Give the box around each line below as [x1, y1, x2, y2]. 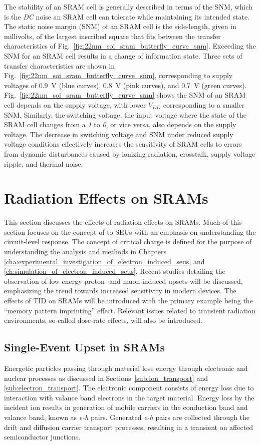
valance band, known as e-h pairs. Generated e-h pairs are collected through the [4, 411, 250, 422]
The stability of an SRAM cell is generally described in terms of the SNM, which [4, 2, 252, 12]
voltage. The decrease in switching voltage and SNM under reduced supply [4, 129, 233, 139]
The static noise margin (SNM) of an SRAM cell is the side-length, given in [4, 21, 236, 32]
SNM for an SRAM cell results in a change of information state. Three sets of [4, 50, 242, 61]
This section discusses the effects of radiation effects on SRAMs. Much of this [4, 217, 242, 227]
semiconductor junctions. [4, 431, 81, 442]
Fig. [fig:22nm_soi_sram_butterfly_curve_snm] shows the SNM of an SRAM [4, 90, 246, 100]
